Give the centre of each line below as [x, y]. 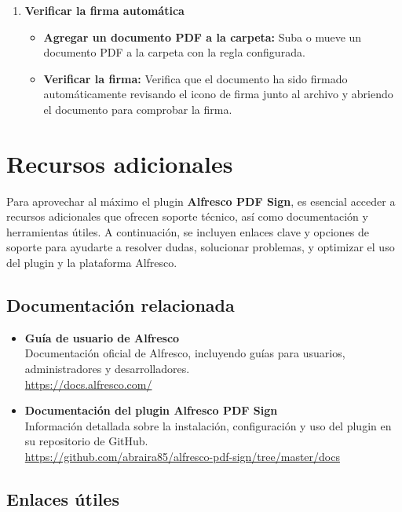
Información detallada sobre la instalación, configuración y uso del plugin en [208, 425]
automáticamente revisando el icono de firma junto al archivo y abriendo [218, 94]
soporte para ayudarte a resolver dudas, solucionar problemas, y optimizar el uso [201, 247]
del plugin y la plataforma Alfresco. [92, 263]
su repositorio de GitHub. [86, 441]
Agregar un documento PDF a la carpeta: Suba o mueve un [203, 37]
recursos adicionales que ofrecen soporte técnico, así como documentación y [187, 216]
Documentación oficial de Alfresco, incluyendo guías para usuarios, [185, 353]
